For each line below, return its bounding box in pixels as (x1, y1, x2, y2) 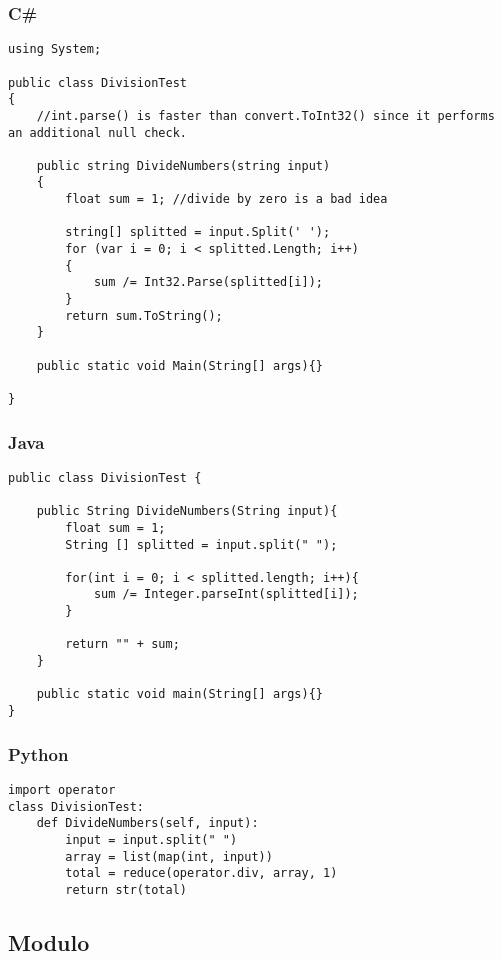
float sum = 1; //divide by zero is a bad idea (65, 192, 388, 207)
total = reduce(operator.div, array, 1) (65, 866, 338, 881)
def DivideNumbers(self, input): (36, 816, 259, 831)
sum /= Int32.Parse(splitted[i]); (93, 275, 323, 290)
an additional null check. (8, 125, 187, 140)
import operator (8, 782, 116, 797)
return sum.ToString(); (65, 308, 223, 323)
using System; (8, 42, 102, 57)
